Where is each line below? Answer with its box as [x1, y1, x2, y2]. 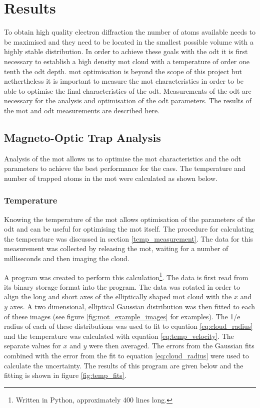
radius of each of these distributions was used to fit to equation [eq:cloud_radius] [4, 321, 253, 331]
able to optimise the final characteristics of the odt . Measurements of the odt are [4, 85, 251, 96]
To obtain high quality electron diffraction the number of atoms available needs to [4, 27, 256, 37]
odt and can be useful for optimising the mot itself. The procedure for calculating [4, 224, 254, 234]
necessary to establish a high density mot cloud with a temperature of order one [4, 56, 249, 66]
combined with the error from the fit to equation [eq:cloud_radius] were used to [4, 350, 249, 361]
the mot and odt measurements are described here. [4, 105, 160, 115]
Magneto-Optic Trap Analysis [4, 129, 161, 145]
